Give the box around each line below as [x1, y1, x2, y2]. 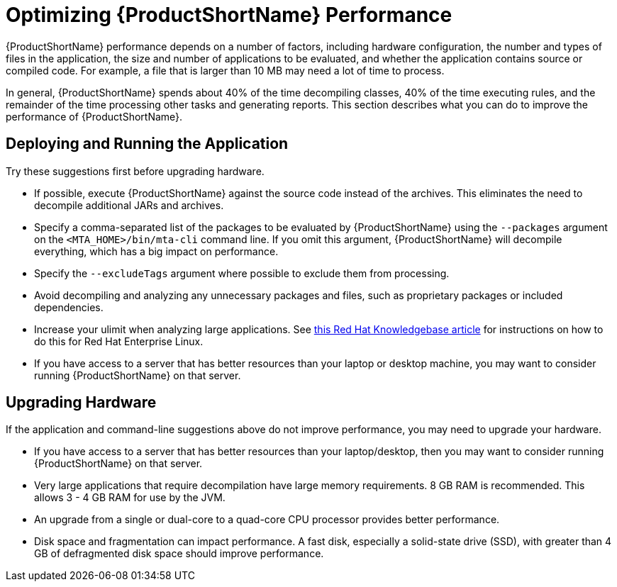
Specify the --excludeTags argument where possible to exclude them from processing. [34, 267, 450, 279]
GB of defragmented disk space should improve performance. [34, 547, 324, 560]
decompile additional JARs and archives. [34, 199, 224, 211]
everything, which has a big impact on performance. [34, 245, 279, 257]
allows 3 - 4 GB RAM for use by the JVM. [34, 491, 226, 504]
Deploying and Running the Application [6, 135, 289, 153]
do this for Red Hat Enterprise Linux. [34, 335, 204, 347]
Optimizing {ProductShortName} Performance [6, 3, 452, 27]
